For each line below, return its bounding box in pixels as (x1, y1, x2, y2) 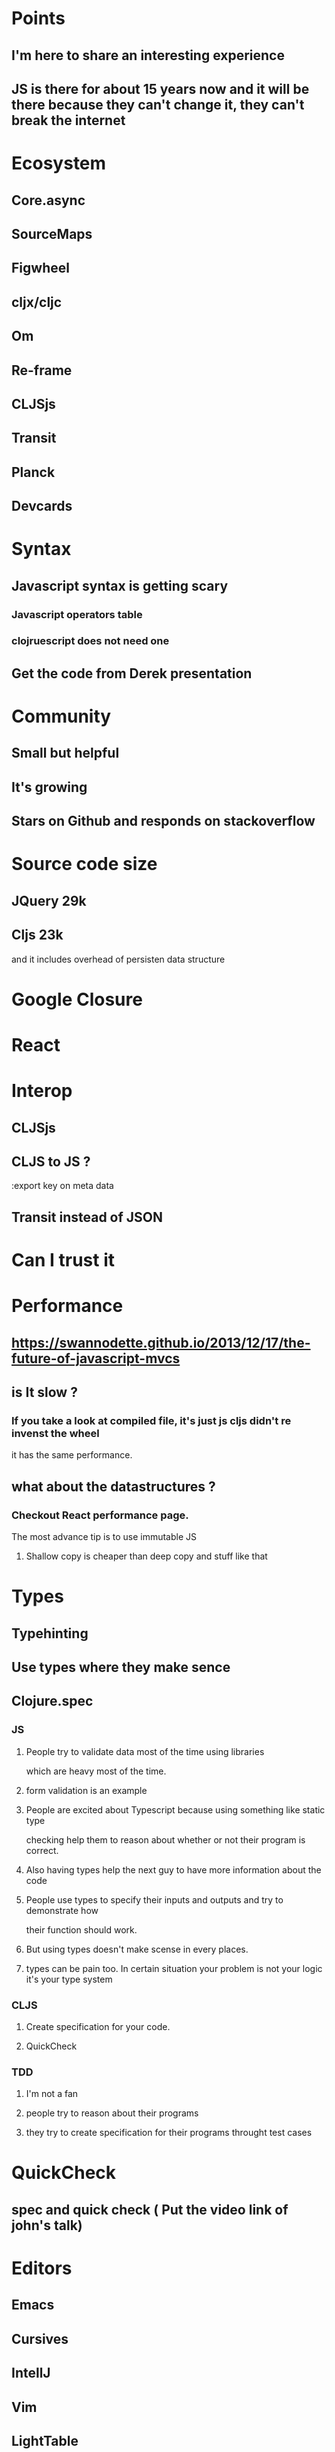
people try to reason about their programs (25, 2107, 199, 2119)
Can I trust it (11, 1248, 116, 1271)
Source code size (11, 853, 158, 876)
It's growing (11, 778, 88, 796)
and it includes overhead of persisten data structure (11, 953, 226, 965)
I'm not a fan (25, 2088, 79, 2100)
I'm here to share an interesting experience (11, 47, 285, 64)
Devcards (11, 498, 73, 515)
